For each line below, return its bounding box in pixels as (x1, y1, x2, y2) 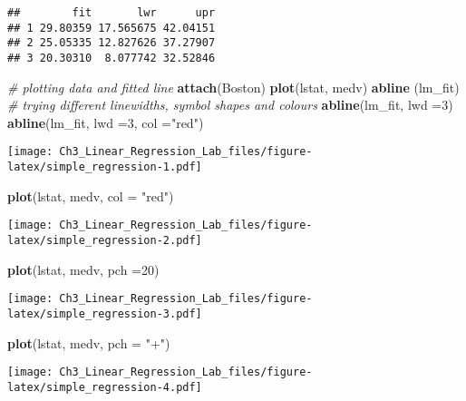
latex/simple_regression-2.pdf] (7, 233, 202, 247)
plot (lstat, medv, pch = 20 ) (7, 259, 160, 279)
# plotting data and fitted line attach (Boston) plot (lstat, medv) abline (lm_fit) (7, 77, 460, 96)
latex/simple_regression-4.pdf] (7, 380, 202, 394)
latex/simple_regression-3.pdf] (7, 307, 202, 320)
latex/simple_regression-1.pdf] (7, 161, 202, 174)
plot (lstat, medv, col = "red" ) (7, 186, 174, 205)
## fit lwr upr (7, 6, 216, 19)
